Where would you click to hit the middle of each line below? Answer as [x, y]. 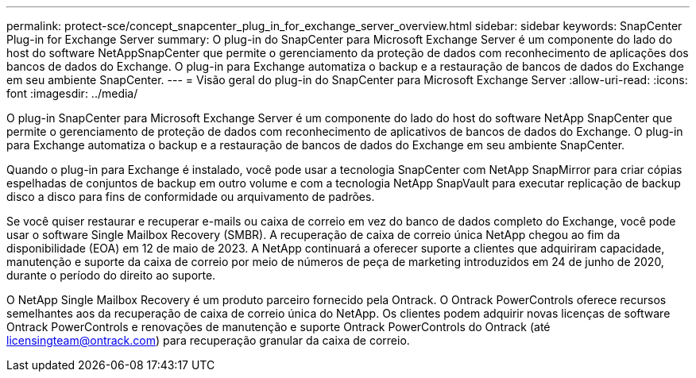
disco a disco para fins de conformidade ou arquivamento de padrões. [191, 197]
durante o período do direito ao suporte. [111, 275]
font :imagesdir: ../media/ [72, 93]
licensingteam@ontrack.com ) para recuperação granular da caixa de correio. [208, 340]
